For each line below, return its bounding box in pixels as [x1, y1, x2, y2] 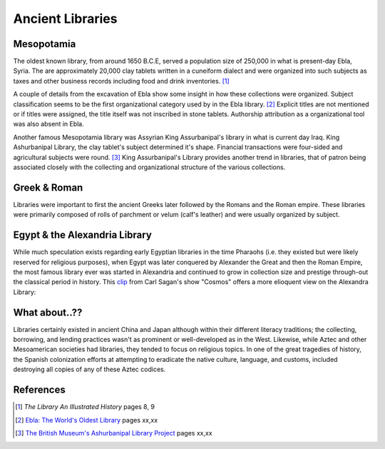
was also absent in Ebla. [13, 120, 85, 128]
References [13, 384, 66, 396]
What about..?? [13, 306, 83, 318]
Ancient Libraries [13, 11, 118, 26]
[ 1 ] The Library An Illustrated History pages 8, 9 [15, 403, 155, 411]
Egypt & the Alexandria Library [13, 229, 153, 241]
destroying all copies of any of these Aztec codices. [13, 365, 166, 374]
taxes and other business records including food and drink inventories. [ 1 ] [13, 76, 230, 85]
